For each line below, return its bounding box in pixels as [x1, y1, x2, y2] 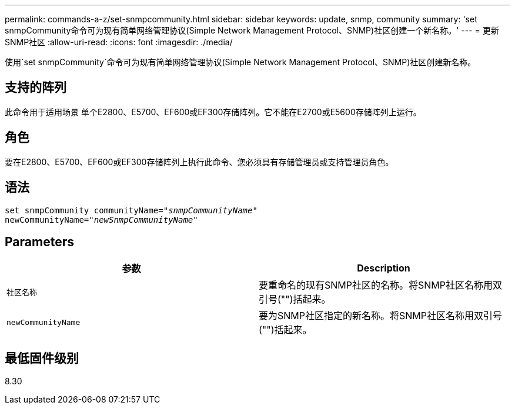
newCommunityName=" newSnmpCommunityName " [5, 214, 198, 224]
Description [357, 262, 410, 274]
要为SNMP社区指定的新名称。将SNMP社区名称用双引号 [259, 310, 502, 322]
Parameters [5, 234, 74, 249]
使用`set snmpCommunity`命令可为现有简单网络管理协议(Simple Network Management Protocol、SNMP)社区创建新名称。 [5, 57, 476, 67]
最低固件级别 [5, 350, 79, 366]
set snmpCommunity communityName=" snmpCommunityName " [5, 205, 257, 215]
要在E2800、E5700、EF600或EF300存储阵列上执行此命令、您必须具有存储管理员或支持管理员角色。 [5, 156, 394, 167]
